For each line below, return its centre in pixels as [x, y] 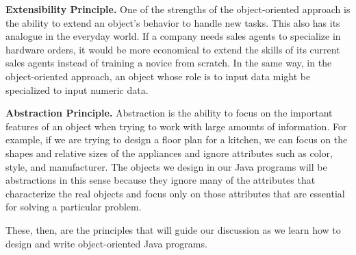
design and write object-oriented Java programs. [106, 243]
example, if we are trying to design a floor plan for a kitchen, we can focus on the [177, 139]
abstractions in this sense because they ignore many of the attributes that [161, 180]
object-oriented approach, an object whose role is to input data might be [158, 76]
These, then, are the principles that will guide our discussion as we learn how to [173, 229]
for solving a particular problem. [74, 207]
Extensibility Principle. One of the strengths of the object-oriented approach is [178, 9]
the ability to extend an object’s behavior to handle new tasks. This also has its [173, 22]
